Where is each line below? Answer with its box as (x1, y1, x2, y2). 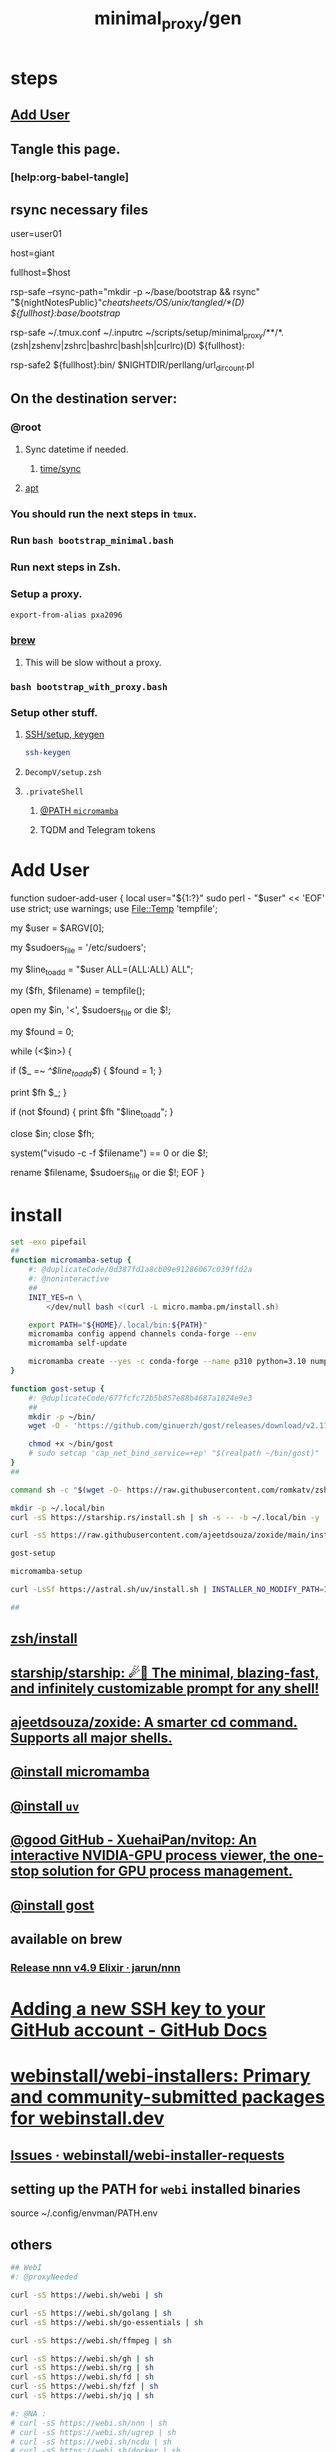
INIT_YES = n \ (28, 1292, 83, 1302)
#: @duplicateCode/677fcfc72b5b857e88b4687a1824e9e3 (28, 1393, 253, 1403)
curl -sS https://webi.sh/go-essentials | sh (10, 2317, 203, 2327)
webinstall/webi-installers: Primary (10, 2065, 311, 2087)
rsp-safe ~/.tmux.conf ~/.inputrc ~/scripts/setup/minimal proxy (10, 327, 263, 341)
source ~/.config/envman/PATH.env (10, 2207, 158, 2219)
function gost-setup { (10, 1383, 105, 1394)
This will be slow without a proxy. (24, 656, 162, 668)
